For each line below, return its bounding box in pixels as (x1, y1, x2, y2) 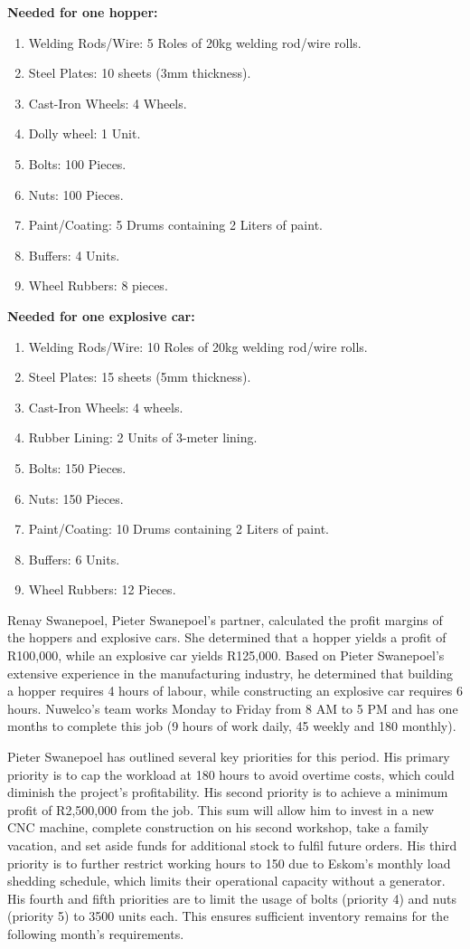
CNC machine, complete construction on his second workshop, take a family (7, 818, 429, 837)
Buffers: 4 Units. (28, 245, 120, 264)
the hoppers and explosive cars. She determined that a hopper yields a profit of (7, 628, 446, 647)
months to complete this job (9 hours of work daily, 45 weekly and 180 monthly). (7, 716, 456, 735)
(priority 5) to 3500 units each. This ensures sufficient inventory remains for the (7, 906, 449, 925)
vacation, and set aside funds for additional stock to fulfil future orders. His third (7, 836, 457, 854)
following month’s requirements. (7, 924, 184, 943)
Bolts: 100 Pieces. (28, 154, 127, 173)
